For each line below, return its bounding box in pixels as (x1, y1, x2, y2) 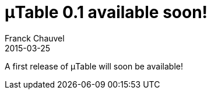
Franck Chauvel (5, 33, 65, 43)
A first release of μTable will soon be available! (5, 61, 183, 71)
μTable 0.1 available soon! (5, 2, 208, 22)
